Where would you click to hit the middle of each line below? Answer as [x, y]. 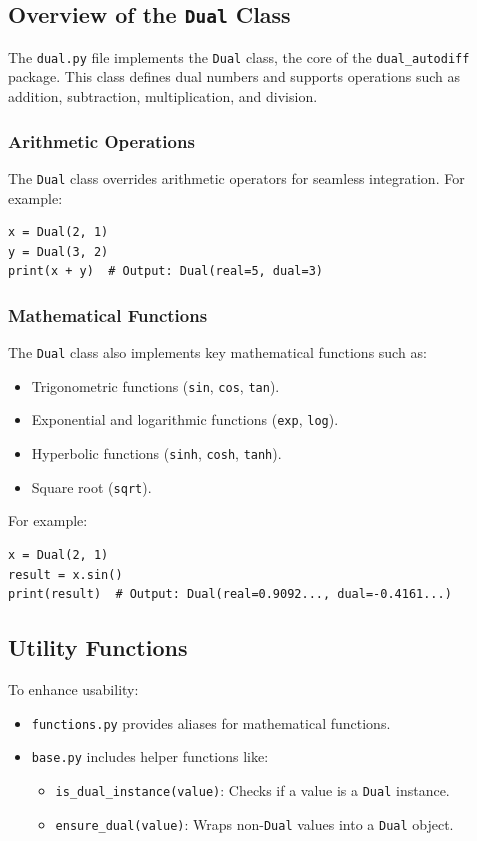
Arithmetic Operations [101, 140]
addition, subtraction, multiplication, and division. [163, 96]
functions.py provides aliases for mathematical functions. [211, 722]
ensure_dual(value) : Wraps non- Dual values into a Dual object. [254, 823]
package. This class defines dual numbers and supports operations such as [234, 76]
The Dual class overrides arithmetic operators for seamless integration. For [236, 177]
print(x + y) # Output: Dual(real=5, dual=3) [165, 271]
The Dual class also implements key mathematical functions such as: [217, 352]
